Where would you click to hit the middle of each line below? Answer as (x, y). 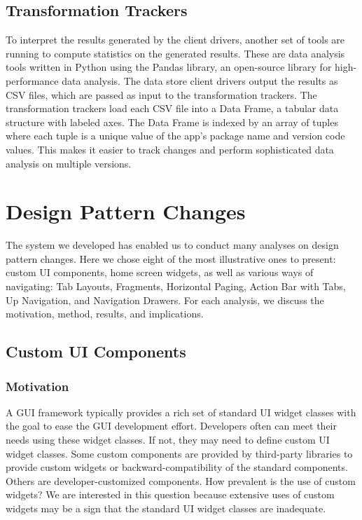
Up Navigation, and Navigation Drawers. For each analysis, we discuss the (165, 300)
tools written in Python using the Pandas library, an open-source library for (169, 67)
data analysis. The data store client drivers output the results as (200, 80)
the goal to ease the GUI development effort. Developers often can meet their (171, 426)
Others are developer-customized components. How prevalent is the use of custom (181, 480)
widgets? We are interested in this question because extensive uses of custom (170, 494)
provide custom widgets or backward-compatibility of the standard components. (177, 467)
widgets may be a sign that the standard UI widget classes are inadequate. (166, 508)
